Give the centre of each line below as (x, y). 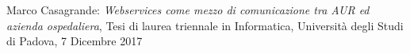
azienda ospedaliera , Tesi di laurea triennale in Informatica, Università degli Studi (205, 25)
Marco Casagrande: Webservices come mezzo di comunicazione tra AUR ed (188, 10)
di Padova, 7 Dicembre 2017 (75, 41)
